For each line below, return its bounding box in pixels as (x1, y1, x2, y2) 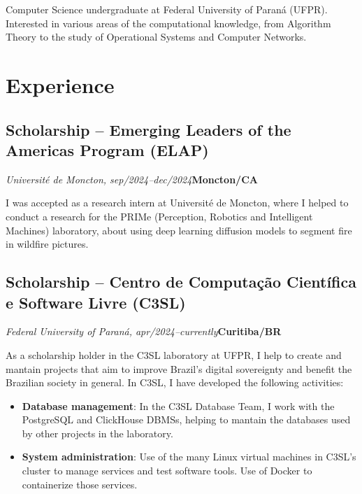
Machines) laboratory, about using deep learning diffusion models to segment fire (6, 223, 352, 237)
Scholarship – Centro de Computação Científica (6, 271, 356, 292)
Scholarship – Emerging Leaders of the (6, 118, 291, 140)
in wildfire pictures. (6, 237, 89, 251)
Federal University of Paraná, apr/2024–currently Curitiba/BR (6, 324, 282, 339)
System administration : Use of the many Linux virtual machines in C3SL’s (22, 449, 356, 464)
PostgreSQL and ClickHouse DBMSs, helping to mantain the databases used (22, 412, 351, 427)
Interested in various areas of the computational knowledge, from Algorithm (6, 15, 331, 30)
